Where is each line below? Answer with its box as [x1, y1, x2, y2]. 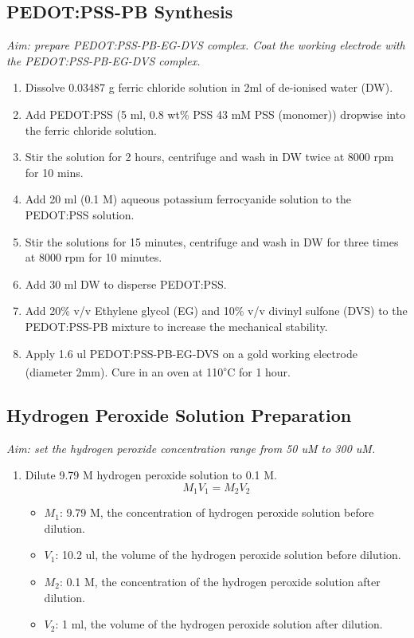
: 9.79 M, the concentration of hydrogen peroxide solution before [59, 504, 374, 521]
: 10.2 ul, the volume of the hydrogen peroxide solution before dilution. [55, 546, 401, 563]
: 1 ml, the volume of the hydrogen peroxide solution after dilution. [55, 616, 383, 632]
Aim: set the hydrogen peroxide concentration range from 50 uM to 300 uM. [6, 439, 376, 456]
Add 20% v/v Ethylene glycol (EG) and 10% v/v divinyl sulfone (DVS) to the [25, 302, 408, 319]
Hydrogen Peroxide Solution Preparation [6, 402, 352, 427]
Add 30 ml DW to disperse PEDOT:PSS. [25, 275, 227, 292]
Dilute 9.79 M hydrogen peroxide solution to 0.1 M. [25, 467, 277, 483]
